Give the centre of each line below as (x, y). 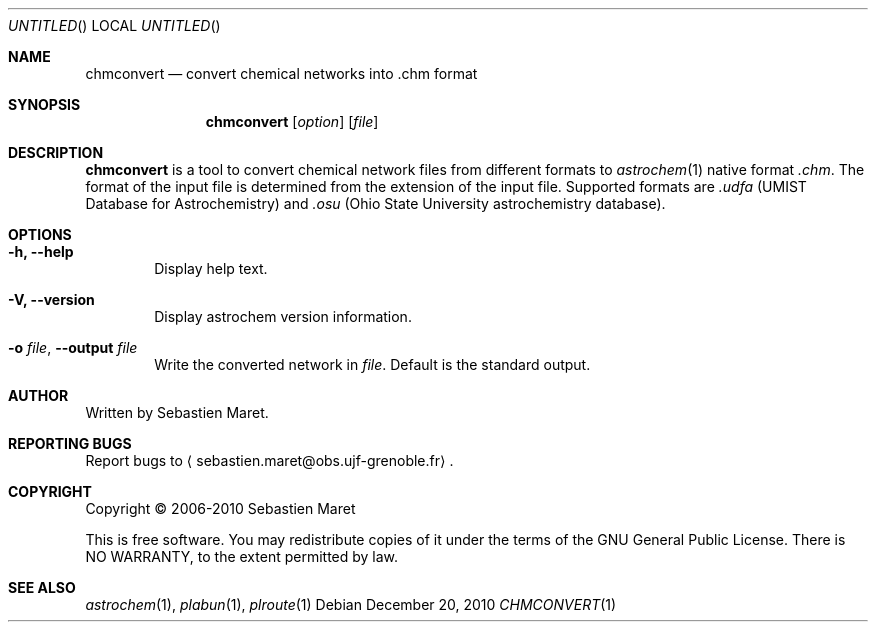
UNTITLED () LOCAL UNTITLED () (114, 25)
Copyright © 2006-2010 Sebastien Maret (220, 508)
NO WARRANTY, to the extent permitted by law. (242, 556)
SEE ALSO (42, 587)
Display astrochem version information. (283, 316)
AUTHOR (38, 395)
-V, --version (51, 299)
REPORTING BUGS (70, 443)
